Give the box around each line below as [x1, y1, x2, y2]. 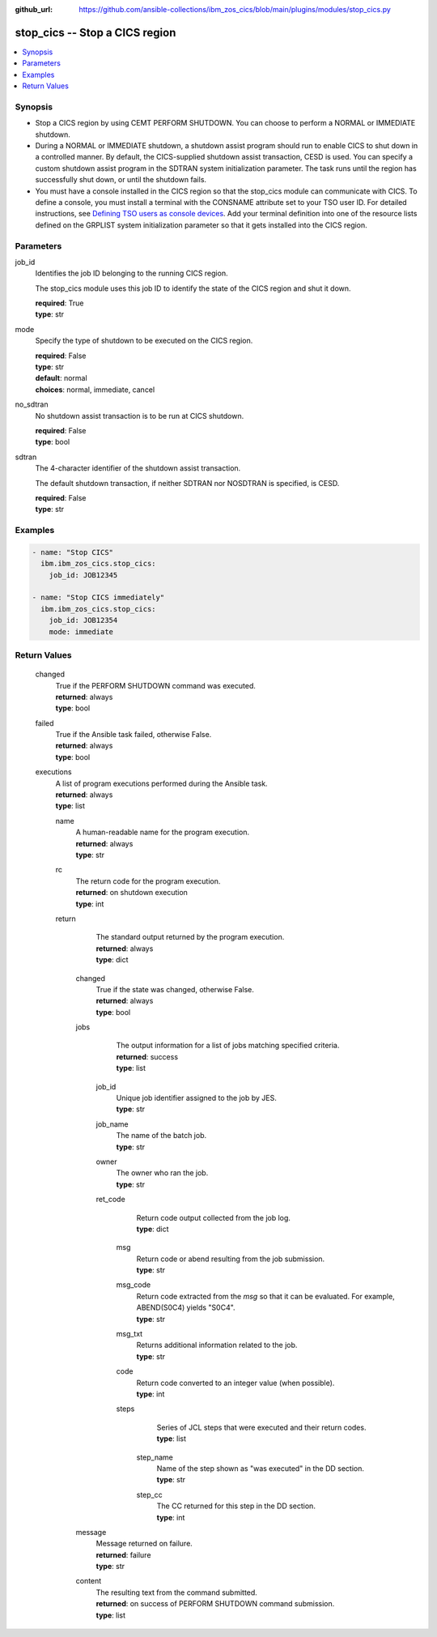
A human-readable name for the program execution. [75, 827, 250, 838]
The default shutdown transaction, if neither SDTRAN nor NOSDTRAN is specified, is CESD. [35, 478, 340, 488]
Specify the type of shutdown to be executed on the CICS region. [35, 336, 253, 346]
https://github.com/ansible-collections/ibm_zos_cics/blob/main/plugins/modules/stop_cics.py [78, 5, 392, 14]
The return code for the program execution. [75, 876, 221, 886]
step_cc [136, 1490, 163, 1499]
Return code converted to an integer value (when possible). [136, 1378, 335, 1388]
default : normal [35, 373, 88, 383]
